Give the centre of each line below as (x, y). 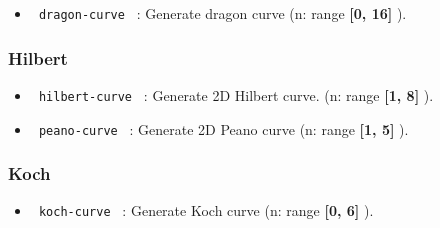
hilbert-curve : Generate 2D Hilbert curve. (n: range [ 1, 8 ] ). (236, 94)
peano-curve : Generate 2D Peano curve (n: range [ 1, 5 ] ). (223, 128)
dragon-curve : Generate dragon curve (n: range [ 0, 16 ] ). (222, 13)
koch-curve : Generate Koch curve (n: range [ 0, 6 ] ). (206, 210)
